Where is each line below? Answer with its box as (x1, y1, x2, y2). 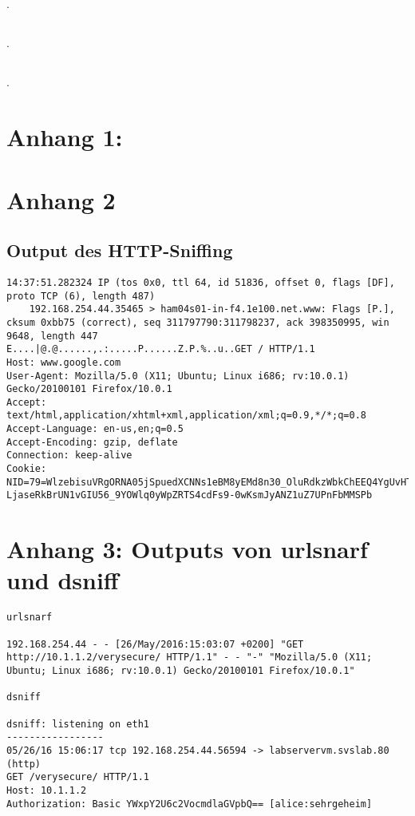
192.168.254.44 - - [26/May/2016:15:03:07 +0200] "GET (6, 638, 304, 650)
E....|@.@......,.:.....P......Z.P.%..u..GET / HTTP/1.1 (6, 343, 315, 355)
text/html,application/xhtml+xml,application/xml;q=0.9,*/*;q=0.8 (6, 410, 367, 422)
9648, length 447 (6, 330, 98, 342)
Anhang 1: (6, 121, 123, 153)
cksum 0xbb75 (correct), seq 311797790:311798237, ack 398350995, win (6, 316, 389, 328)
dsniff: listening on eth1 (6, 718, 149, 730)
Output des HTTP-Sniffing (6, 238, 233, 263)
